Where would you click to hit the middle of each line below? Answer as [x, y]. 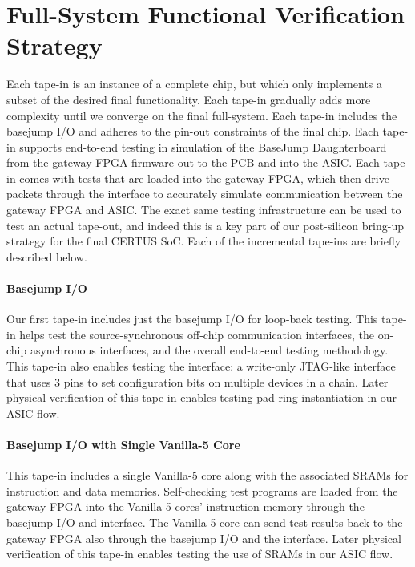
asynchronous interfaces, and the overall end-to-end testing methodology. [209, 350]
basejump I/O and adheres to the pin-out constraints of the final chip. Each [193, 131]
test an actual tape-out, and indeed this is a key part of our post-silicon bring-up [205, 225]
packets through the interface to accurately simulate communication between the [205, 194]
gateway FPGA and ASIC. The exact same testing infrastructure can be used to [204, 210]
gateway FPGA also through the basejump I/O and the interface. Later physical [204, 538]
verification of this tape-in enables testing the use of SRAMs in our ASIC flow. [200, 554]
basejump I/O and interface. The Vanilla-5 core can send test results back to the [205, 522]
